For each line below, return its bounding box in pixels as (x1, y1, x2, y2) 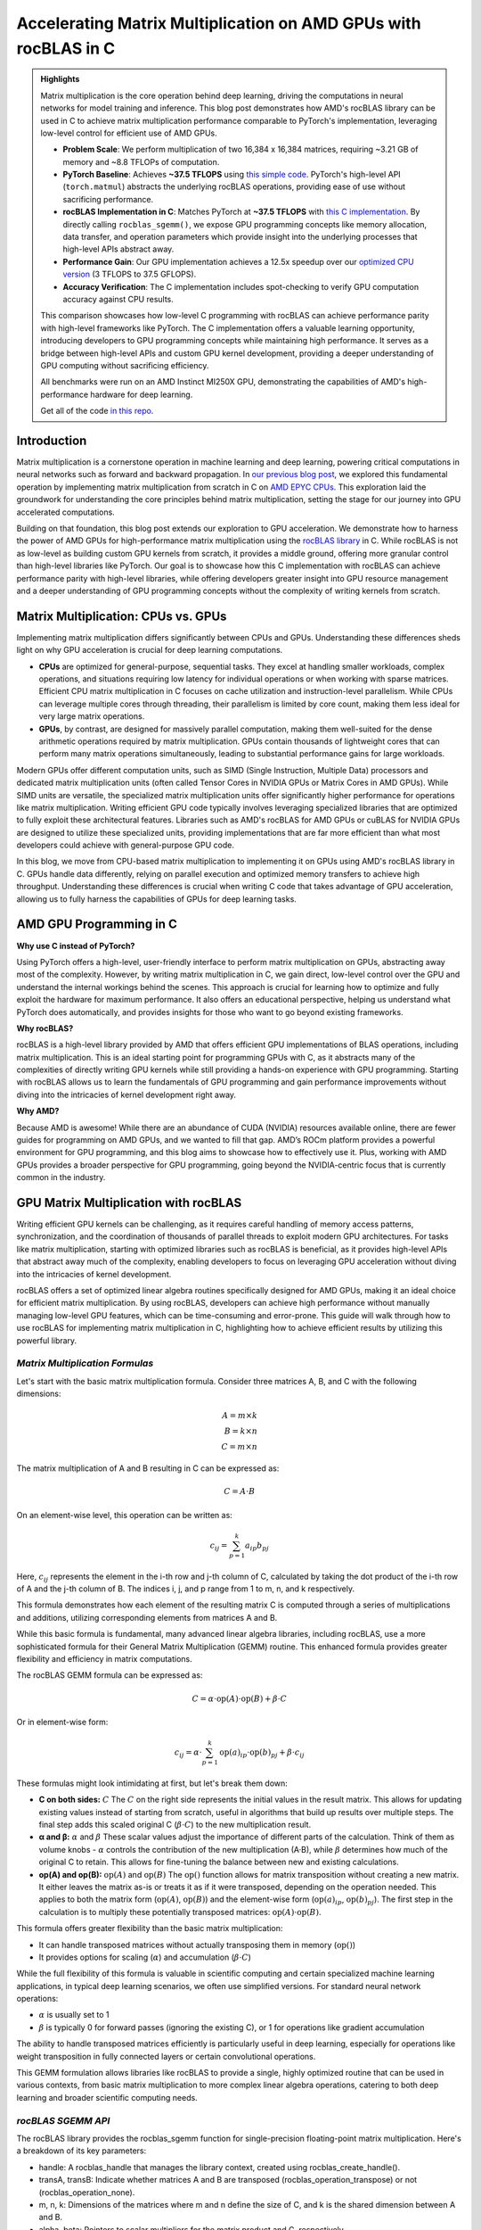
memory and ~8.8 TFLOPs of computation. (62, 156, 220, 167)
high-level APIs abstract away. (62, 244, 175, 254)
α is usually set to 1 (38, 2010, 110, 2020)
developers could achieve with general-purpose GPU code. (16, 839, 235, 851)
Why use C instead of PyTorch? (16, 940, 135, 951)
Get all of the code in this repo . (40, 406, 154, 417)
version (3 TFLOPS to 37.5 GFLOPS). (62, 268, 197, 280)
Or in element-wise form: (16, 1716, 109, 1727)
